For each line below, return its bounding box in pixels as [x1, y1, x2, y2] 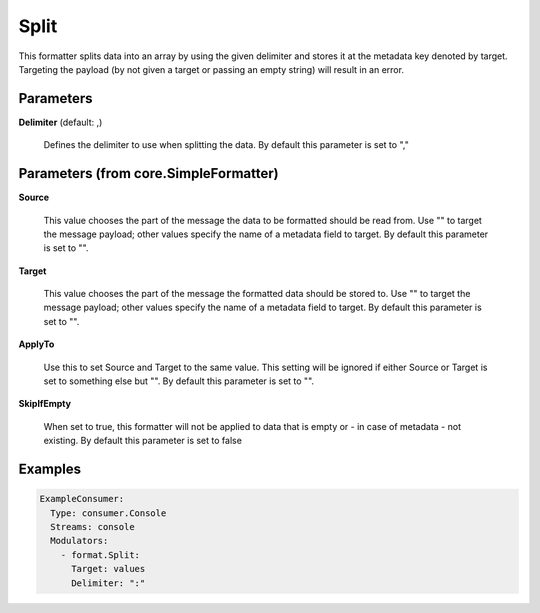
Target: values [71, 563, 146, 575]
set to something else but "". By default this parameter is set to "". [43, 375, 315, 387]
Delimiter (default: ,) [18, 116, 103, 128]
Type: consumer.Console [50, 507, 167, 519]
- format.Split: [60, 549, 140, 560]
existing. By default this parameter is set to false [43, 435, 242, 447]
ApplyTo [18, 338, 55, 350]
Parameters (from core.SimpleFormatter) [18, 165, 279, 182]
